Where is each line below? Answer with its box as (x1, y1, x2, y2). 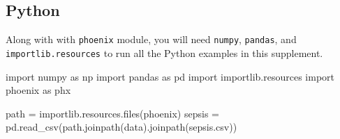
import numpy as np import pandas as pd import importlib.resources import (6, 69, 335, 83)
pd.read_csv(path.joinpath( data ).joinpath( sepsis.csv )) (6, 120, 237, 134)
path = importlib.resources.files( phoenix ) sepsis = (6, 106, 219, 120)
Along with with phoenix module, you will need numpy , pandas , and (6, 32, 297, 47)
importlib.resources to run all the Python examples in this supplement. (6, 45, 323, 60)
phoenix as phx (6, 83, 71, 97)
